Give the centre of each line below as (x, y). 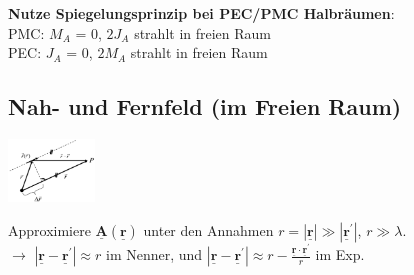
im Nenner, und (154, 254)
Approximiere (49, 229)
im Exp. (340, 254)
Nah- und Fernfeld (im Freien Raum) (205, 106)
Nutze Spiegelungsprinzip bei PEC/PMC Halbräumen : (201, 13)
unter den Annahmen (208, 229)
